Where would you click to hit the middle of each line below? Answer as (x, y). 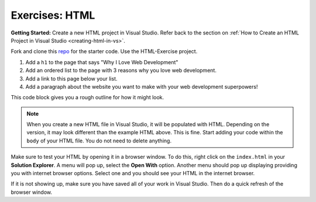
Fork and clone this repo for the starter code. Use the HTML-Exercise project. (104, 51)
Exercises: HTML (53, 15)
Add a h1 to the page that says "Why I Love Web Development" (102, 62)
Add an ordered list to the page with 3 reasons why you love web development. (121, 71)
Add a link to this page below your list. (71, 78)
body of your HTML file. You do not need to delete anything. (99, 141)
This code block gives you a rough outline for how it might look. (87, 97)
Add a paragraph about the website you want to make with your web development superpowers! (142, 86)
